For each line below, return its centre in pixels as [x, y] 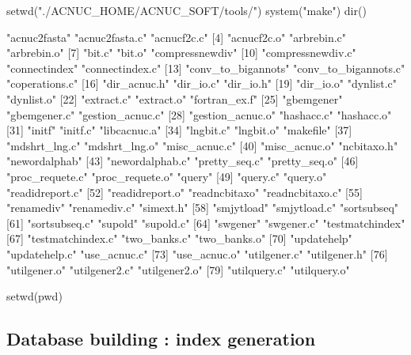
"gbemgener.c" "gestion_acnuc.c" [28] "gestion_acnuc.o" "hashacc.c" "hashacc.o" [199, 114]
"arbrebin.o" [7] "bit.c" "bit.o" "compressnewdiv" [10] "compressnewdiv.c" [181, 53]
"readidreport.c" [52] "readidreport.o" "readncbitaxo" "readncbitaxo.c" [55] [185, 192]
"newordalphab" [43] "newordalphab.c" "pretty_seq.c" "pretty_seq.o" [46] [183, 161]
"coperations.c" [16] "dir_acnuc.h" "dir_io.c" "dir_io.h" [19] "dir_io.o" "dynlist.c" [202, 83]
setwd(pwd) [34, 296]
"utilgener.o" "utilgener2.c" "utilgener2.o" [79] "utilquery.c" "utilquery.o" [178, 269]
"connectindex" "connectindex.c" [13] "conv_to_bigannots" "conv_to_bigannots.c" [206, 68]
